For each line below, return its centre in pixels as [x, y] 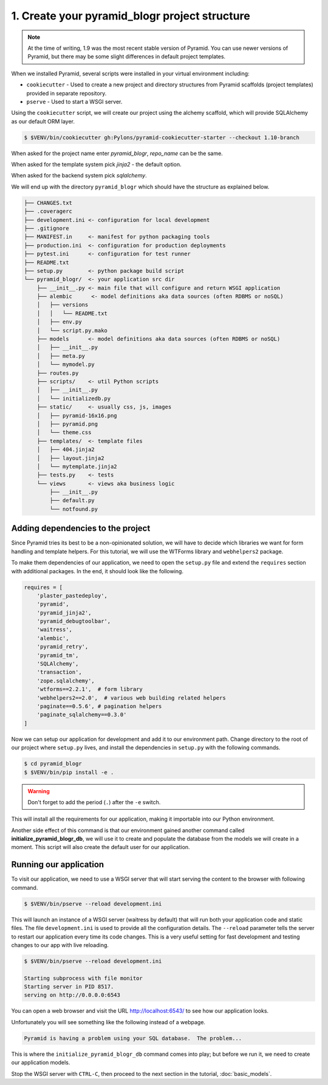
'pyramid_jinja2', [64, 613]
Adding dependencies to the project [81, 529]
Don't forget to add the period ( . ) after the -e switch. [94, 802]
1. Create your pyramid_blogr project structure [131, 16]
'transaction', [59, 672]
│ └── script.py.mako [72, 330]
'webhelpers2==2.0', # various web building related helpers [131, 698]
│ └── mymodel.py [66, 364]
